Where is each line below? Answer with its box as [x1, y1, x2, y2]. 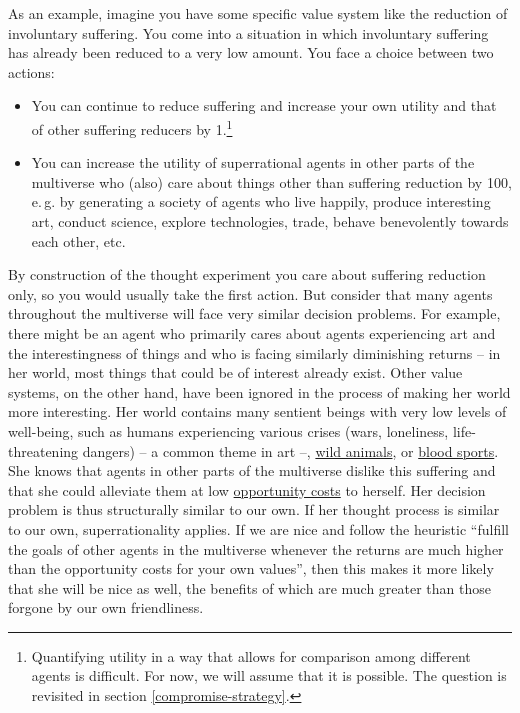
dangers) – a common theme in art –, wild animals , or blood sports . [82, 440, 499, 461]
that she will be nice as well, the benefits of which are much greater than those [8, 577, 491, 598]
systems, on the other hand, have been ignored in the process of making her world [8, 381, 511, 402]
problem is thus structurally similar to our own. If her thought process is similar [8, 499, 500, 520]
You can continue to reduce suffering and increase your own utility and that [31, 95, 497, 116]
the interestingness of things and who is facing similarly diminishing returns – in [8, 342, 501, 363]
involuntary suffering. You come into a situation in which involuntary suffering [8, 22, 489, 43]
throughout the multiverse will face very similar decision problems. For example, [8, 303, 501, 324]
